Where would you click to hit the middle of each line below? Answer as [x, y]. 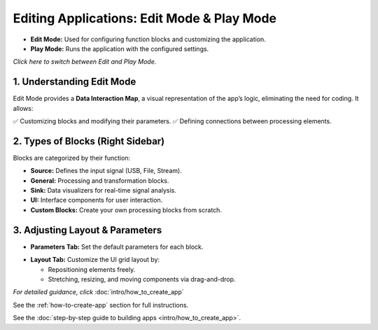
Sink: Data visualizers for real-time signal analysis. [103, 191]
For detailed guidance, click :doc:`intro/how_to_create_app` [99, 292]
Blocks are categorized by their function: [72, 158]
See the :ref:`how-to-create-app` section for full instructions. [101, 305]
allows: [23, 108]
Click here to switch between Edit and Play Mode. [85, 62]
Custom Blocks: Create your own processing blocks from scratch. [126, 209]
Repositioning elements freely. [92, 269]
